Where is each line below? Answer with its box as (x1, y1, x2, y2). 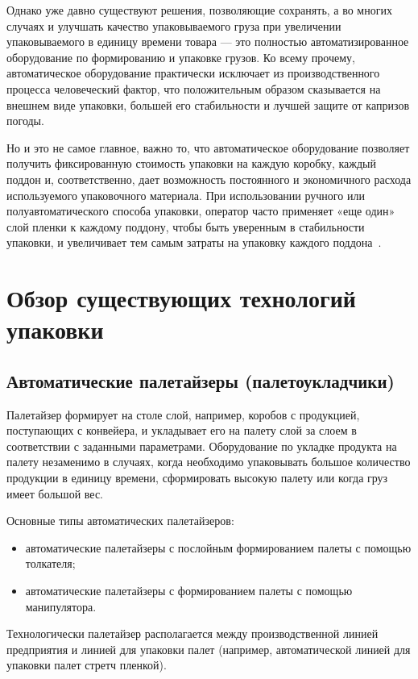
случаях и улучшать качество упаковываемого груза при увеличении (6, 17, 341, 34)
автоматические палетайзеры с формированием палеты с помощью (25, 582, 353, 599)
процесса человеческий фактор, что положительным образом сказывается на (6, 80, 381, 97)
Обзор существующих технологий (6, 281, 356, 315)
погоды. (6, 112, 44, 129)
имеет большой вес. (6, 485, 104, 502)
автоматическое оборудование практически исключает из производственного (6, 65, 380, 81)
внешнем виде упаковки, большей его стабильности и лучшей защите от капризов (6, 96, 410, 113)
